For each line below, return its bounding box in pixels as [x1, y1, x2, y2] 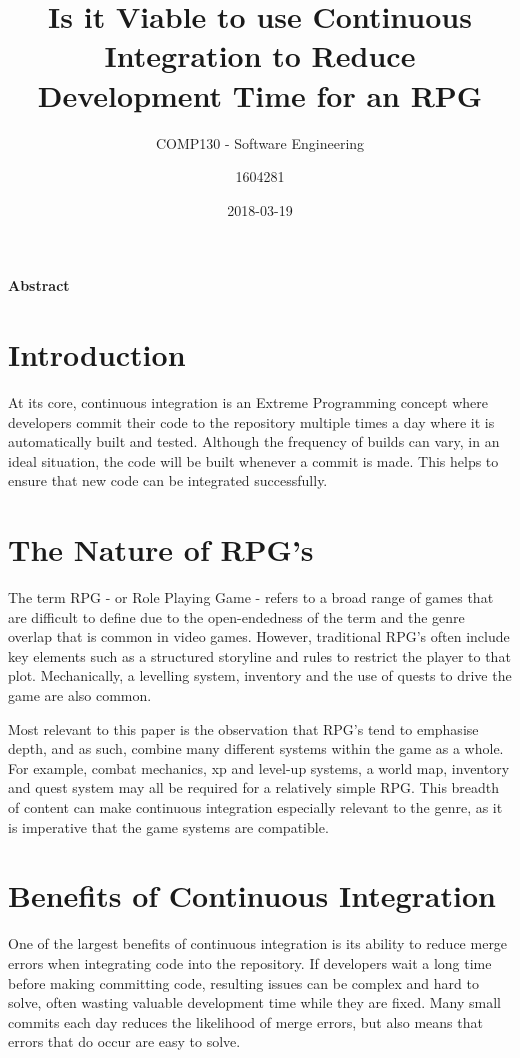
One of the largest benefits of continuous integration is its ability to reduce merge [8, 933, 508, 954]
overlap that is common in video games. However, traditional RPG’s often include [8, 626, 510, 647]
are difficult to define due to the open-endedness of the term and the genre [8, 606, 465, 627]
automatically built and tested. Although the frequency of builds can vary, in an [8, 431, 500, 452]
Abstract [8, 275, 70, 296]
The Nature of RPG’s [8, 529, 314, 570]
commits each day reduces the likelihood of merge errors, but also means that [8, 1011, 483, 1032]
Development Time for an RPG [37, 74, 483, 115]
